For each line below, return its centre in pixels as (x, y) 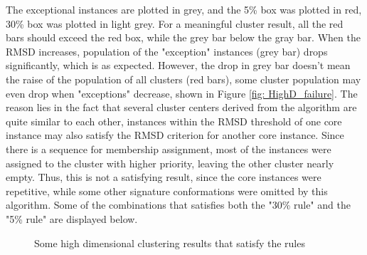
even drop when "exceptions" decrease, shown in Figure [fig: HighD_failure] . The (182, 93)
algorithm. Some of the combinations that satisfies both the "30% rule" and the (178, 205)
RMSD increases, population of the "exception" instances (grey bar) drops (167, 51)
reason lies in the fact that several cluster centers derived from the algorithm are (181, 107)
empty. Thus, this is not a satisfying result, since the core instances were (164, 177)
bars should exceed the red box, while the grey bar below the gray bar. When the (183, 37)
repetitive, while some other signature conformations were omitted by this (167, 191)
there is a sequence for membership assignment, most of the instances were (169, 149)
